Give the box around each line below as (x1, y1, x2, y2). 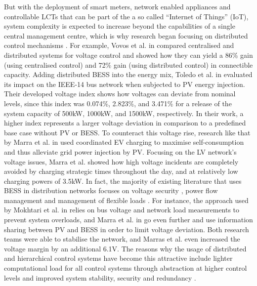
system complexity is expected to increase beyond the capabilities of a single (4, 21, 235, 31)
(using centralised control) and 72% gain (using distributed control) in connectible (4, 59, 253, 70)
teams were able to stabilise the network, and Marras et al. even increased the (4, 234, 240, 244)
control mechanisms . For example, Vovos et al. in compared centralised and (4, 40, 234, 50)
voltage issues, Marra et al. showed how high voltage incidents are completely (4, 156, 239, 166)
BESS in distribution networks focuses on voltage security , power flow (4, 185, 218, 196)
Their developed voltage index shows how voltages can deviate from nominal (4, 88, 236, 99)
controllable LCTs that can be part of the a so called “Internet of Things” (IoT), (4, 11, 249, 21)
